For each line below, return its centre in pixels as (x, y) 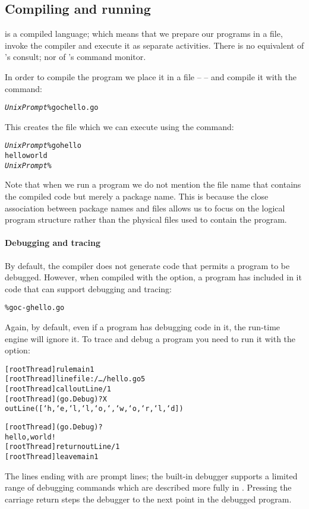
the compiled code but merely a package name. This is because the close (137, 196)
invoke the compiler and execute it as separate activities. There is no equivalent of (154, 45)
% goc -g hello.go (35, 308)
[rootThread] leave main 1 (52, 457)
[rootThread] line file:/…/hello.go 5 (75, 379)
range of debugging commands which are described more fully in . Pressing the (148, 487)
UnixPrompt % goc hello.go (52, 108)
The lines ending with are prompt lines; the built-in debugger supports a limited (151, 475)
